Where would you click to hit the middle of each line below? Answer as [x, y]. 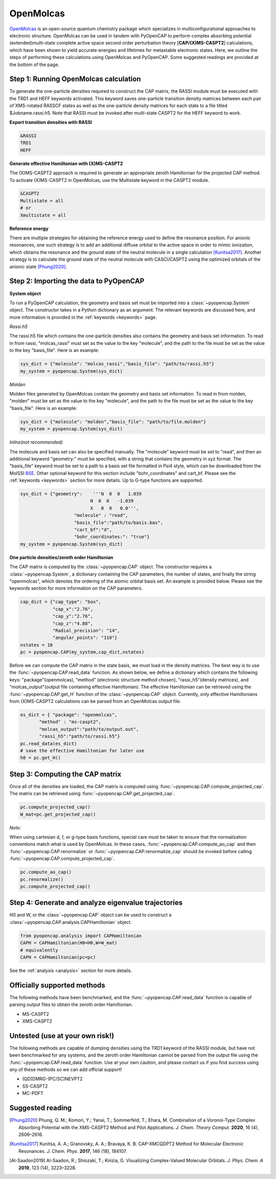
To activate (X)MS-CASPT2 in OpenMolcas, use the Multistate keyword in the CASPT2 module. [109, 180]
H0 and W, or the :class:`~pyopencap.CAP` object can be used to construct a [90, 915]
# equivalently [39, 950]
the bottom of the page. [34, 65]
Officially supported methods [57, 985]
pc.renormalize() [42, 879]
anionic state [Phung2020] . [38, 266]
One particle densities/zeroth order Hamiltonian [61, 557]
